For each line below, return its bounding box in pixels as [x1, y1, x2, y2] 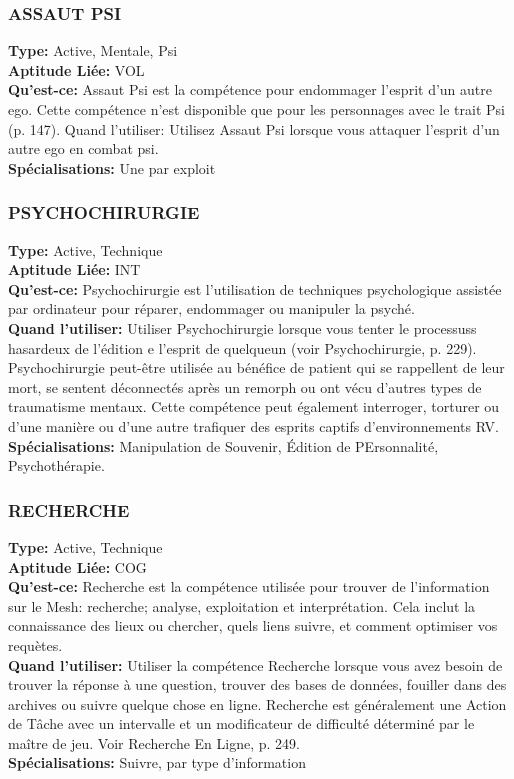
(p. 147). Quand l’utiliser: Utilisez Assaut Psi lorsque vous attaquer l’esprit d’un [8, 118, 500, 139]
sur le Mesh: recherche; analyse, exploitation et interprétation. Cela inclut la [8, 595, 476, 616]
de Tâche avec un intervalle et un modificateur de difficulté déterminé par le [8, 713, 475, 734]
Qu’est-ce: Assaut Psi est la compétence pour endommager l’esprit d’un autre [8, 79, 492, 100]
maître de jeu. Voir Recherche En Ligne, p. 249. [8, 732, 300, 753]
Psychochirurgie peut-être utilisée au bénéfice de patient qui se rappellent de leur [8, 357, 505, 378]
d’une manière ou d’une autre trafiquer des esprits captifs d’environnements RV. [8, 415, 499, 436]
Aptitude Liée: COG [8, 556, 147, 577]
